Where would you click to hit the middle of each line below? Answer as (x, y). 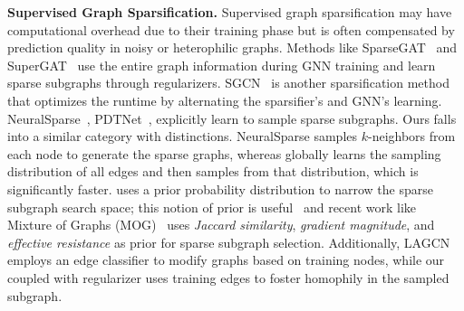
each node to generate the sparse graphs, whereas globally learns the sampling (224, 153)
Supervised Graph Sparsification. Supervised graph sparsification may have (230, 12)
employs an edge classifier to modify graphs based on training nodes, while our (226, 260)
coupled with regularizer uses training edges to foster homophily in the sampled (228, 277)
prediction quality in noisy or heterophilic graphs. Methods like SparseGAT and (232, 47)
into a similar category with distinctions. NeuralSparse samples (183, 136)
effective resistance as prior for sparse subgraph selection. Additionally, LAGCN (229, 242)
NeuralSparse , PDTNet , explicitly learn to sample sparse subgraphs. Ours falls (232, 118)
